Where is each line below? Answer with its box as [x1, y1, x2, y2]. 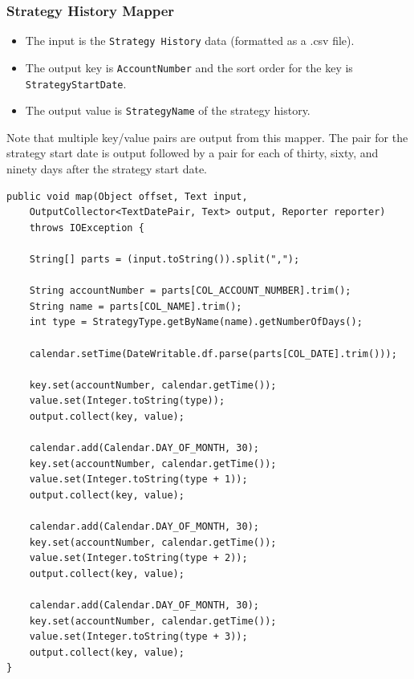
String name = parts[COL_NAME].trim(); [29, 300, 242, 312]
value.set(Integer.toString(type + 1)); [29, 474, 248, 486]
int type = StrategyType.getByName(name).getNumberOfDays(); [29, 316, 363, 328]
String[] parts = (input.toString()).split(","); [29, 254, 300, 265]
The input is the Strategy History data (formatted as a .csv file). [25, 32, 355, 49]
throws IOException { [29, 222, 144, 234]
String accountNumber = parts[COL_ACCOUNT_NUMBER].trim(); [29, 285, 351, 297]
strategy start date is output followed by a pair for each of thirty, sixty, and [6, 144, 379, 161]
